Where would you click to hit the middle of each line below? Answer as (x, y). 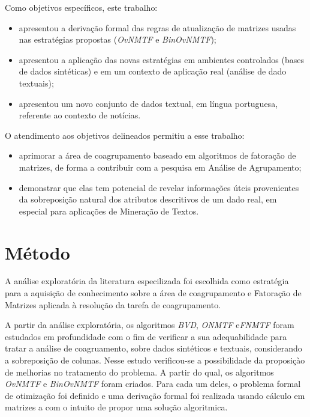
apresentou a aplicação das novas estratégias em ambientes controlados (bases (161, 59)
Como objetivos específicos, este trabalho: (81, 7)
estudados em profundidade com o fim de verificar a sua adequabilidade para (146, 336)
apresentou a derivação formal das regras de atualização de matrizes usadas (157, 27)
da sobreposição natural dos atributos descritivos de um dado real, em (148, 199)
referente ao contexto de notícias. (80, 115)
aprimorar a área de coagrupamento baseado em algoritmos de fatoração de (157, 155)
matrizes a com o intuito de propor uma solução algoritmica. (116, 407)
